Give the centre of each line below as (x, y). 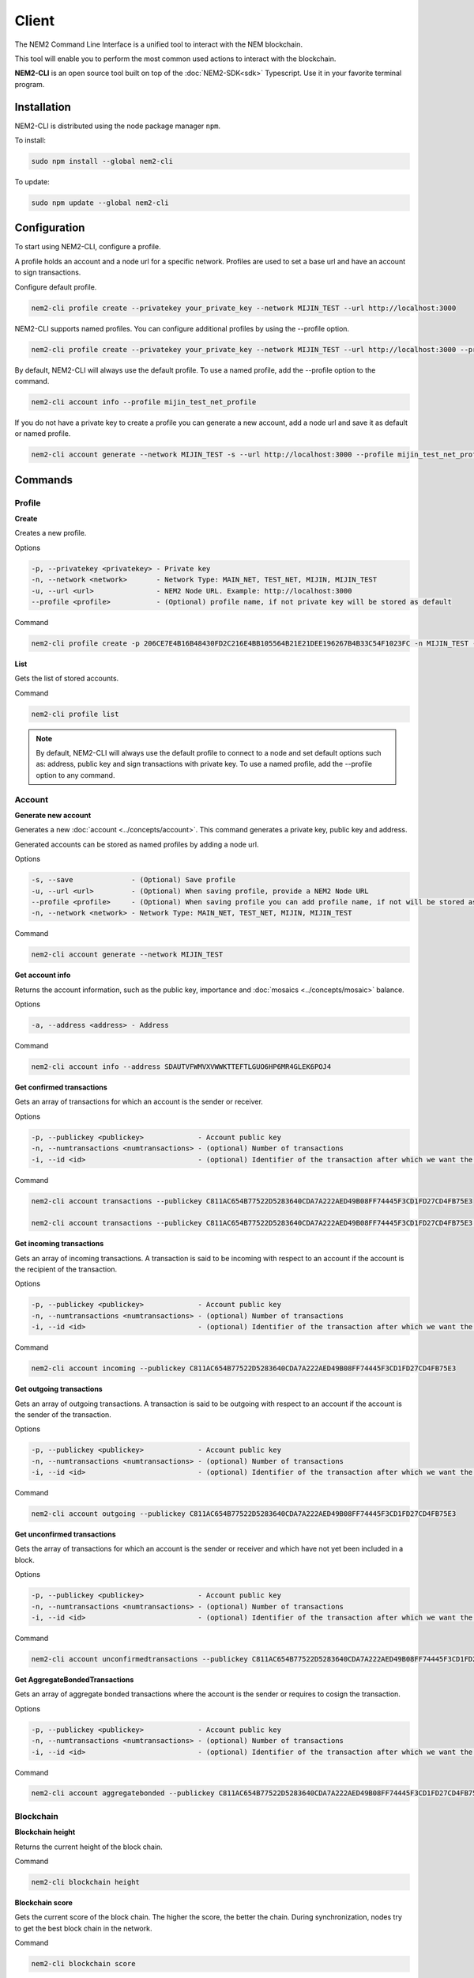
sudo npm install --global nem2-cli (102, 161)
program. (30, 84)
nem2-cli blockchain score (83, 1964)
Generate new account (53, 816)
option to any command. (75, 775)
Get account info (43, 975)
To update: (32, 181)
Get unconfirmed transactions (65, 1534)
